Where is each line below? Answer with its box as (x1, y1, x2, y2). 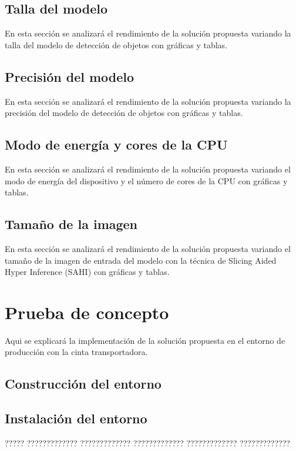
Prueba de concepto (5, 300, 169, 324)
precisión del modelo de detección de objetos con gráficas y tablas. (5, 107, 243, 119)
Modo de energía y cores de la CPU (5, 135, 228, 154)
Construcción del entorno (5, 374, 162, 393)
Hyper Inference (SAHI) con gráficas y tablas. (5, 266, 170, 278)
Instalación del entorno (5, 409, 147, 427)
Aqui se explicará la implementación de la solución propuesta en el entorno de (5, 334, 285, 346)
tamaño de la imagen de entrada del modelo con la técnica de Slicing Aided (5, 254, 277, 266)
